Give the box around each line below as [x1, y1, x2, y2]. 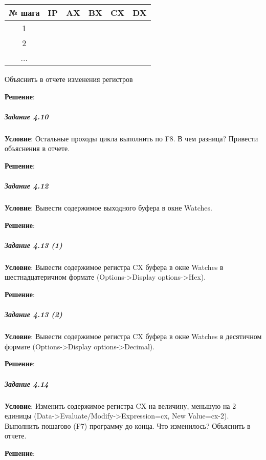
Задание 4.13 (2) [5, 309, 62, 320]
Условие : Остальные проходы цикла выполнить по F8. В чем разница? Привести [5, 133, 258, 143]
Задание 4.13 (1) [5, 239, 62, 250]
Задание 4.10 [5, 111, 49, 121]
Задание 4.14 [5, 378, 49, 389]
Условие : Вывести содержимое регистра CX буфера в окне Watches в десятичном [5, 331, 262, 342]
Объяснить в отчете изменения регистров [5, 74, 133, 84]
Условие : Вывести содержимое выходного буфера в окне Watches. [5, 202, 212, 213]
